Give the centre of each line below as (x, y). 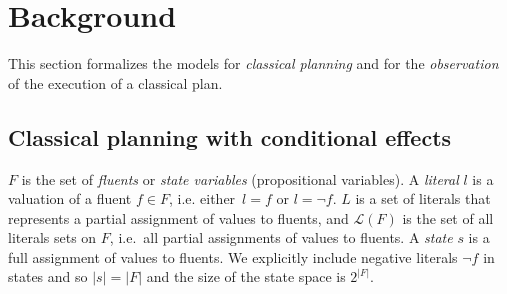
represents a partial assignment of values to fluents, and (178, 217)
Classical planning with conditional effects (230, 136)
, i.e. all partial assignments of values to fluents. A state (281, 237)
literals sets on (52, 237)
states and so (48, 276)
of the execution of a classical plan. (115, 82)
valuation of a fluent (70, 198)
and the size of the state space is (246, 276)
